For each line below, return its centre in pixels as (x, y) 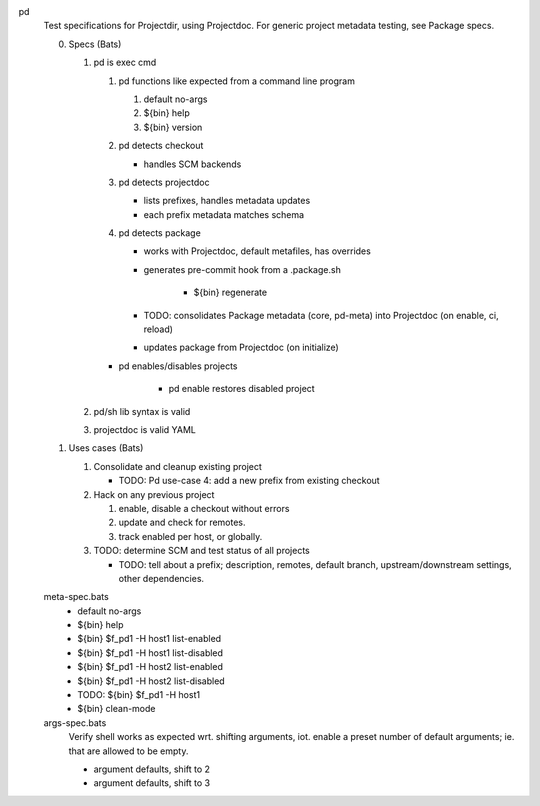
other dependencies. (161, 578)
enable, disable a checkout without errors (204, 508)
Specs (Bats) (95, 44)
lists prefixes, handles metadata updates (227, 201)
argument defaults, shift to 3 (151, 783)
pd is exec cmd (125, 62)
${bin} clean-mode (116, 709)
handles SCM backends (192, 164)
